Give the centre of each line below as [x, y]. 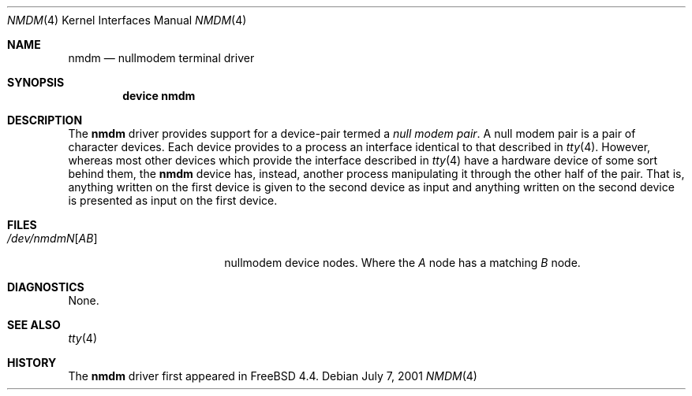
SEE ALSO [34, 325]
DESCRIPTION [45, 120]
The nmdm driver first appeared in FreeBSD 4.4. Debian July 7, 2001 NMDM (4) [273, 376]
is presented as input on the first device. [173, 200]
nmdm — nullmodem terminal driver [161, 58]
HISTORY [32, 363]
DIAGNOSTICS [46, 287]
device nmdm [159, 96]
